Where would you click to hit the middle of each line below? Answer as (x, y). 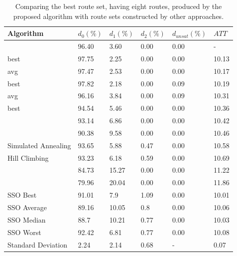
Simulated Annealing (39, 145)
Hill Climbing (28, 157)
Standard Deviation (38, 244)
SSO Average (27, 207)
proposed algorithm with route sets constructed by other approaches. (118, 16)
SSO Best (22, 195)
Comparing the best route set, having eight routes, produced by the (118, 6)
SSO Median (27, 219)
